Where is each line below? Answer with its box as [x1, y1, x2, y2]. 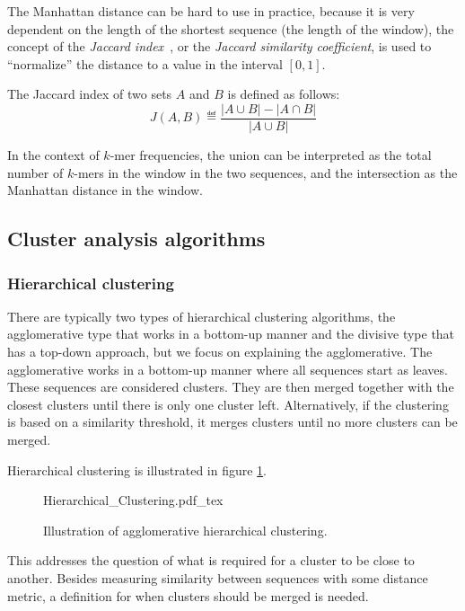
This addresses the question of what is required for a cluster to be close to [7, 551, 415, 570]
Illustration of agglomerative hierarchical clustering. [43, 520, 328, 539]
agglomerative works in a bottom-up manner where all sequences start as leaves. [7, 359, 448, 378]
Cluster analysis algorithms [7, 225, 266, 252]
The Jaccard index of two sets [7, 84, 172, 103]
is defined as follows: [227, 84, 340, 103]
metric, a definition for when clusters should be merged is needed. [7, 586, 369, 605]
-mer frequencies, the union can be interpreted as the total [110, 146, 432, 164]
